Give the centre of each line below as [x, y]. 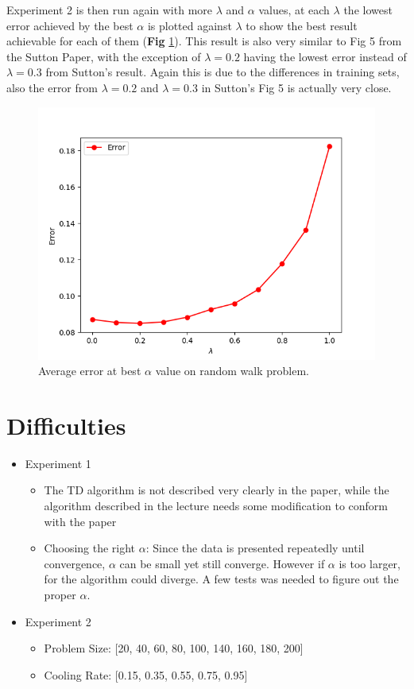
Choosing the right [90, 548]
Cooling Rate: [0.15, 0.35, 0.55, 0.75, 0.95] [146, 674]
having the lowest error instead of [325, 56]
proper [60, 595]
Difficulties [66, 425]
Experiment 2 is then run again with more [110, 10]
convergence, [75, 563]
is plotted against [190, 25]
